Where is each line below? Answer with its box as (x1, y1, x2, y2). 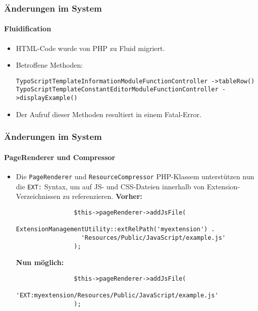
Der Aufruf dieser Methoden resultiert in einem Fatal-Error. (16, 109, 201, 119)
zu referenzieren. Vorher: (63, 191, 142, 201)
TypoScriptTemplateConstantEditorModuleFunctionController (16, 86, 219, 93)
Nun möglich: (16, 257, 64, 268)
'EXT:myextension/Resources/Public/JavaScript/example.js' (16, 292, 219, 299)
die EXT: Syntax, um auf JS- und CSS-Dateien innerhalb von (16, 181, 205, 191)
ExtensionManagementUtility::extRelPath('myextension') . (16, 226, 215, 233)
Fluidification (4, 23, 51, 34)
